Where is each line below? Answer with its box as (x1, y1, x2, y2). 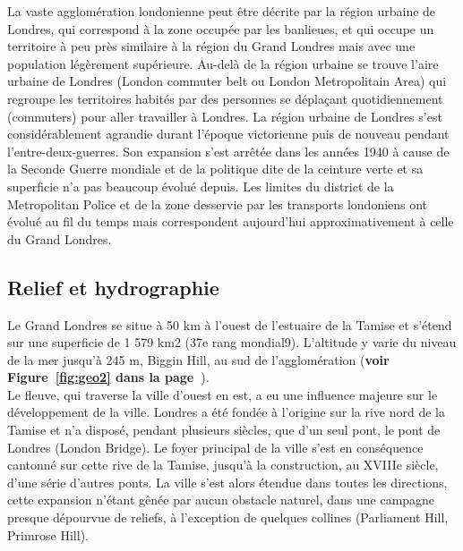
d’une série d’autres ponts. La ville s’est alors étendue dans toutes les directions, (7, 472, 448, 491)
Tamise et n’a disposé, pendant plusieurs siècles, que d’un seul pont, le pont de (7, 420, 441, 439)
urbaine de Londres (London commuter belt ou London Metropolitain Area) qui (7, 72, 447, 90)
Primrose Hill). (7, 525, 89, 544)
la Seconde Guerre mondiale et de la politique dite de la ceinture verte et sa (7, 159, 424, 178)
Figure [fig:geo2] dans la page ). (7, 368, 210, 386)
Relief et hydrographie (7, 273, 219, 301)
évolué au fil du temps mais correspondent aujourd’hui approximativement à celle (7, 212, 454, 231)
